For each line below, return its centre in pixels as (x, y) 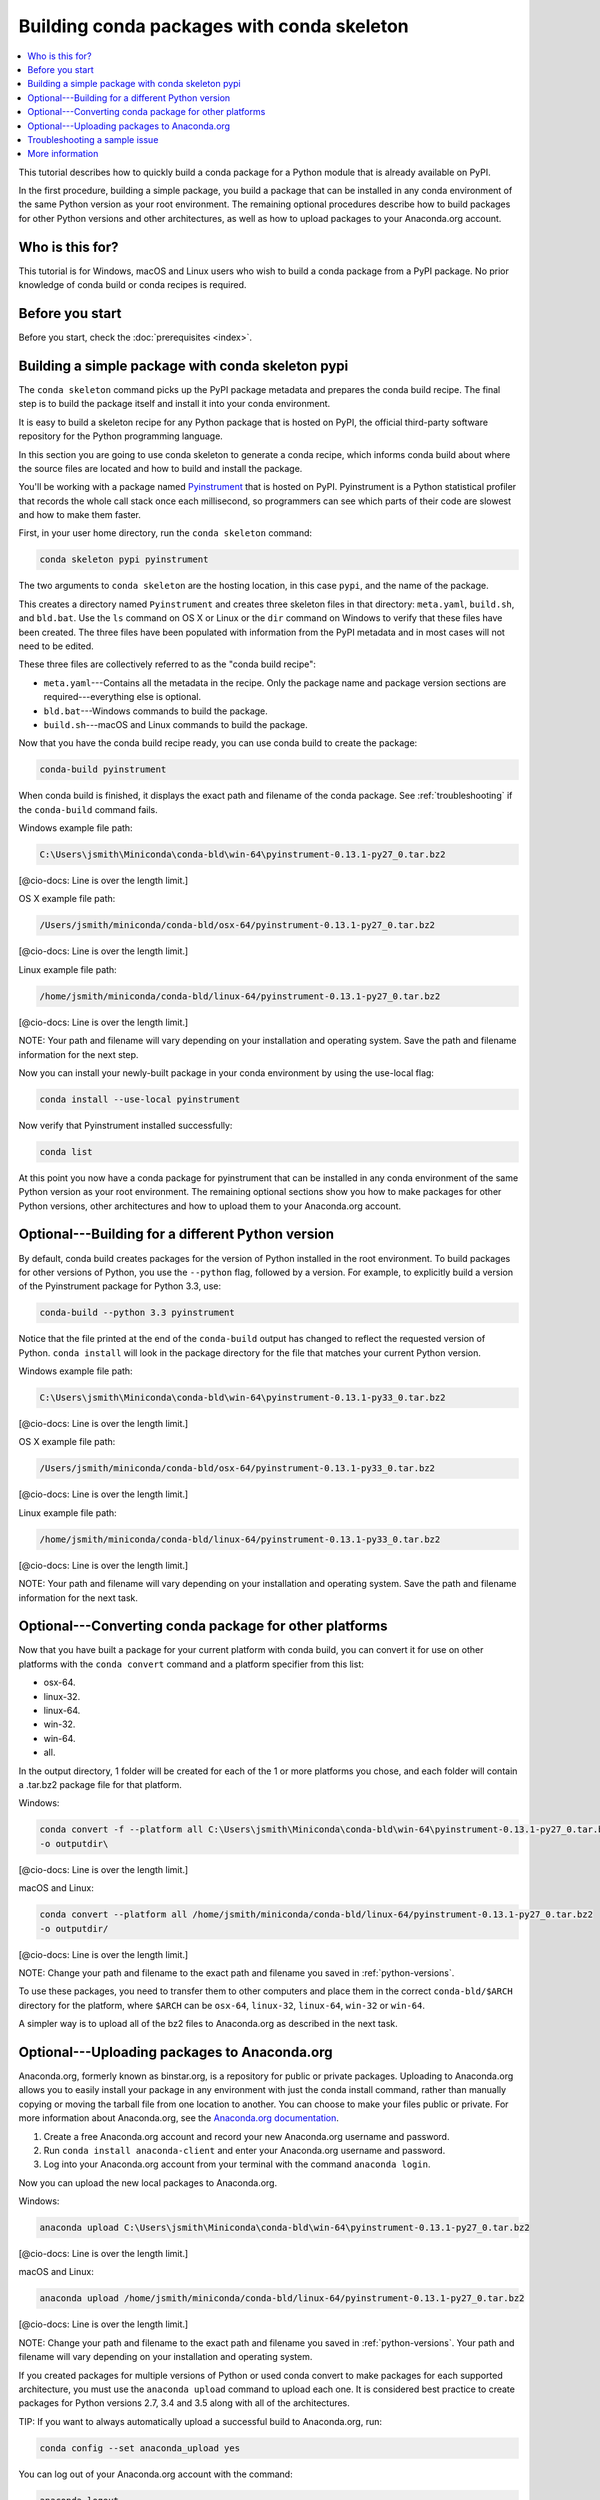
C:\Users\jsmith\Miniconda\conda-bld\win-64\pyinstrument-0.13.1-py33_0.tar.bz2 (242, 1398)
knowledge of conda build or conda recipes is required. (132, 285)
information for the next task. (78, 1597)
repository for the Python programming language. (121, 436)
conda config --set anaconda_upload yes (139, 2448)
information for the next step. (78, 1054)
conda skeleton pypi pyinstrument (124, 559)
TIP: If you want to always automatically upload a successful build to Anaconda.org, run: (200, 2421)
